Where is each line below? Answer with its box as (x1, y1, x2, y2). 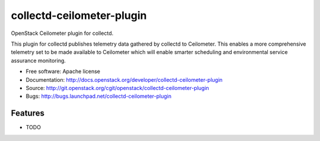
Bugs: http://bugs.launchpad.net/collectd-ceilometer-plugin (25, 92, 172, 100)
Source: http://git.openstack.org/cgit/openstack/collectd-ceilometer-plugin (25, 84, 210, 91)
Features (11, 108, 44, 118)
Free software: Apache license (25, 68, 101, 75)
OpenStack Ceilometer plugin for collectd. (11, 30, 114, 37)
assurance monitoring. (11, 57, 66, 64)
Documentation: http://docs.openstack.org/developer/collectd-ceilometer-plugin (25, 76, 223, 83)
